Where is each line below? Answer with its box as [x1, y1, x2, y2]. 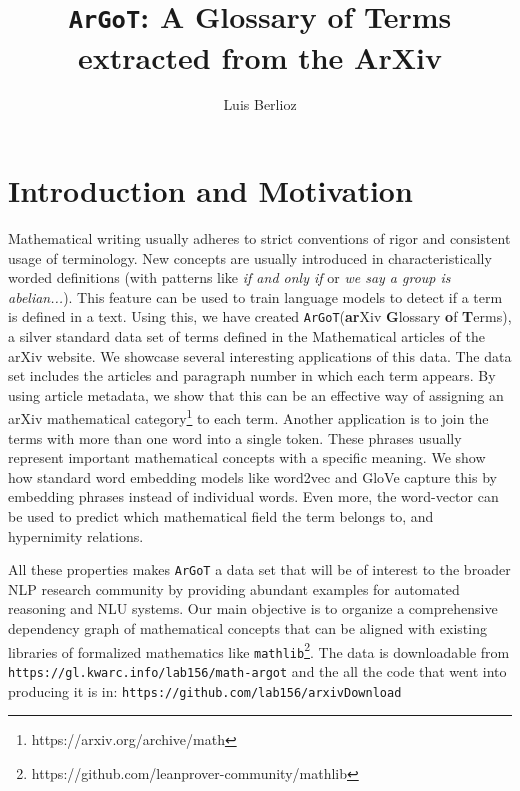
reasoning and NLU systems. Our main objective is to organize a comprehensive [8, 598, 498, 619]
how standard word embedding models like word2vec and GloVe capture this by [8, 466, 497, 487]
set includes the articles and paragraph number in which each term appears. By [8, 365, 496, 386]
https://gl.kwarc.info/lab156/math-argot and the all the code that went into [8, 660, 507, 681]
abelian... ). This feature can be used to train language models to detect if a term [8, 286, 503, 307]
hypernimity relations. [8, 525, 144, 546]
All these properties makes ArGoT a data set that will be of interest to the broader [8, 559, 511, 580]
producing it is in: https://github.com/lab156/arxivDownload [8, 680, 402, 701]
